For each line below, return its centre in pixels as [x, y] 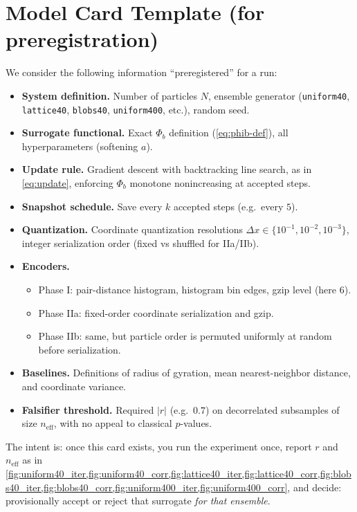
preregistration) [82, 39]
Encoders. [46, 266]
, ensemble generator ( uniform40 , [279, 95]
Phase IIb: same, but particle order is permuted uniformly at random [185, 336]
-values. [196, 423]
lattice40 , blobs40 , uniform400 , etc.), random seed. [136, 109]
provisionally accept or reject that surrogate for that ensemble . [138, 501]
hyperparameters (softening [80, 146]
